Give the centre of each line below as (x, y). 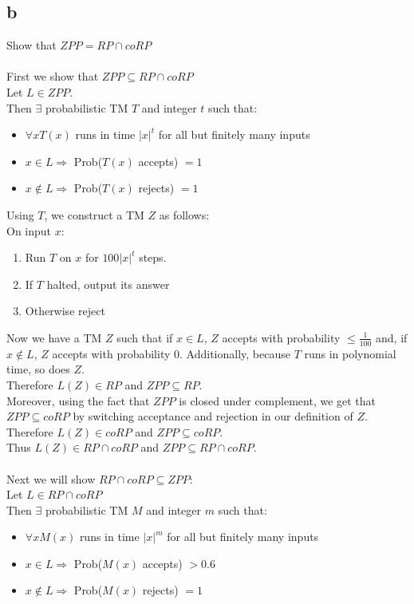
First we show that (53, 76)
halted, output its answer (108, 284)
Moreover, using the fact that (78, 400)
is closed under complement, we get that (278, 400)
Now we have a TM (54, 337)
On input (29, 230)
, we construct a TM (94, 214)
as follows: (184, 214)
